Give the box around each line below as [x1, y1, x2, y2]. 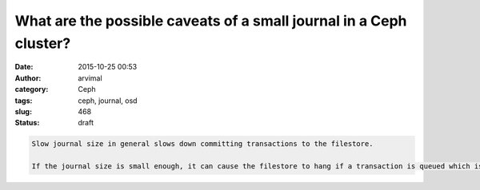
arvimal [78, 73, 103, 83]
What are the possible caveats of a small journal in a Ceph [14, 12, 407, 30]
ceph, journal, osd [78, 96, 138, 105]
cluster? [14, 34, 71, 52]
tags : [14, 96, 33, 105]
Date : [14, 62, 34, 72]
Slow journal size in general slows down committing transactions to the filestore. [31, 140, 374, 148]
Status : [14, 118, 40, 128]
